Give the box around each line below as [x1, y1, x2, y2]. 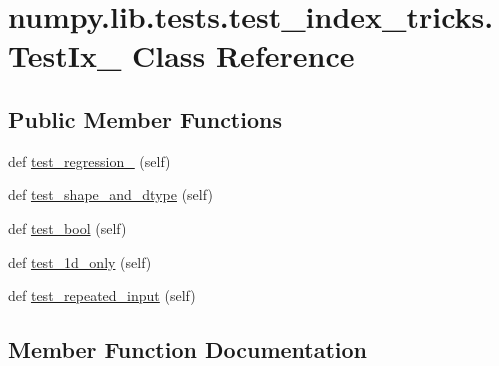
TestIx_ [8, 35, 122, 76]
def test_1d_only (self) [8, 251, 152, 272]
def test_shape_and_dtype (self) [8, 184, 213, 205]
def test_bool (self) [8, 217, 127, 238]
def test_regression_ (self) [8, 150, 171, 171]
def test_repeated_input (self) [8, 285, 196, 306]
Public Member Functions [8, 103, 282, 134]
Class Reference [131, 35, 355, 76]
